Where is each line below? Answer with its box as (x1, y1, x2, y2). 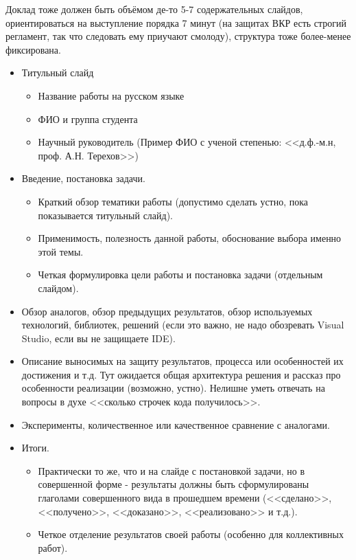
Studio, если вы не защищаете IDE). (21, 331, 176, 345)
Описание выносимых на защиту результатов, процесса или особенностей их (21, 354, 344, 368)
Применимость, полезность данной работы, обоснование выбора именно (38, 231, 342, 245)
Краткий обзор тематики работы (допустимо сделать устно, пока (38, 194, 309, 208)
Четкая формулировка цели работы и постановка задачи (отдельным (38, 267, 323, 282)
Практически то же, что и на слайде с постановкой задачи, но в (38, 463, 305, 478)
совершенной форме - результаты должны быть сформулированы (38, 477, 309, 491)
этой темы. (38, 244, 84, 258)
